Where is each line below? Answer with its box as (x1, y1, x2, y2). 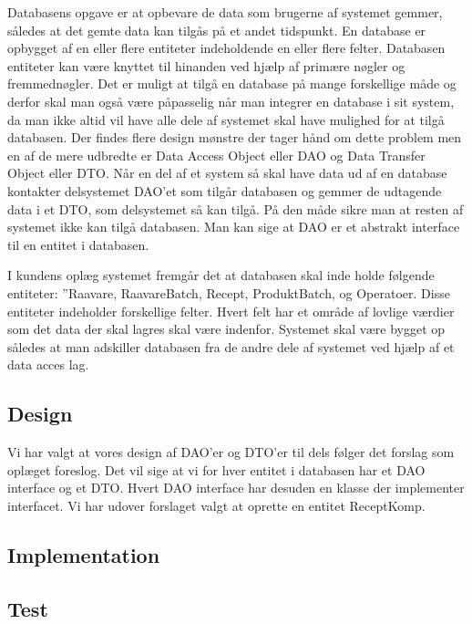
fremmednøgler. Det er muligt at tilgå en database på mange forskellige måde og (7, 74, 457, 93)
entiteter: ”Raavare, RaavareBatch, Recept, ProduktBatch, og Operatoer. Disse (7, 283, 450, 302)
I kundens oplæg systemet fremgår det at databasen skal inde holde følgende (7, 265, 435, 285)
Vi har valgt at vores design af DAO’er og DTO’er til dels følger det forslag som (7, 442, 455, 462)
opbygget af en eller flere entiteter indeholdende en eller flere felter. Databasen (7, 38, 446, 57)
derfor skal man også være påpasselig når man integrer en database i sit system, (7, 91, 455, 110)
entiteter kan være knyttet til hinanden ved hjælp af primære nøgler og (7, 56, 405, 75)
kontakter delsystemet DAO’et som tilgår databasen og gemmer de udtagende (7, 181, 442, 200)
